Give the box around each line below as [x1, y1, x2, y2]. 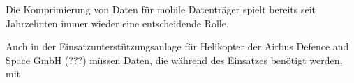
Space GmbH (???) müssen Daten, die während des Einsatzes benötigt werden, [6, 52, 343, 67]
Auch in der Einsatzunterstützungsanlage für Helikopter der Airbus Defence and [6, 39, 349, 54]
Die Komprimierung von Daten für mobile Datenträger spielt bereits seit [6, 2, 316, 16]
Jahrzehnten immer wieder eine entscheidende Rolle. [6, 15, 229, 30]
